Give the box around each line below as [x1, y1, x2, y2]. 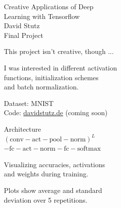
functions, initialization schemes [4, 72, 99, 82]
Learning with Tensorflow [4, 11, 80, 21]
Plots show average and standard [4, 185, 102, 195]
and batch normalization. [4, 82, 79, 92]
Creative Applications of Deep [4, 1, 94, 11]
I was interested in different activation [4, 62, 117, 72]
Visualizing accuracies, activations [4, 159, 105, 169]
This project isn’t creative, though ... [4, 46, 114, 56]
